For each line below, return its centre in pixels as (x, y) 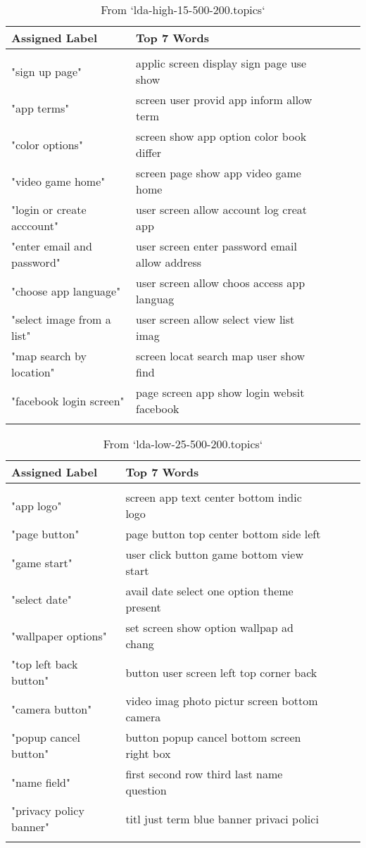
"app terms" (40, 108)
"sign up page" (47, 71)
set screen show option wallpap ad (209, 627)
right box (148, 753)
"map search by (49, 356)
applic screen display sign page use (221, 63)
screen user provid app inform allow (224, 100)
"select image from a (61, 319)
